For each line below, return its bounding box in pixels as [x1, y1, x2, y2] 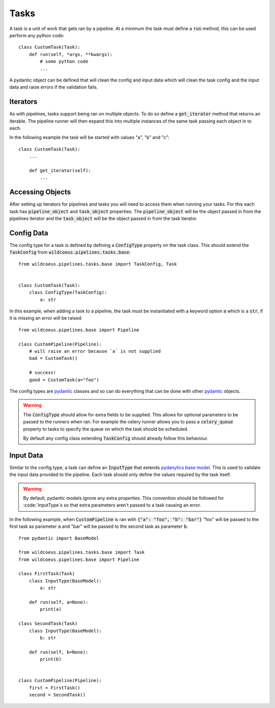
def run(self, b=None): [29, 649, 89, 655]
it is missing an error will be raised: [9, 315, 82, 321]
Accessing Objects [9, 188, 71, 196]
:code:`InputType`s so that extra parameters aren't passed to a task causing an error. [23, 502, 201, 508]
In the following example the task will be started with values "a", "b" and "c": [9, 134, 170, 140]
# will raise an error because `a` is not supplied [29, 348, 161, 354]
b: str [40, 635, 57, 641]
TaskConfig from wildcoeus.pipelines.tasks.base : [9, 249, 131, 256]
